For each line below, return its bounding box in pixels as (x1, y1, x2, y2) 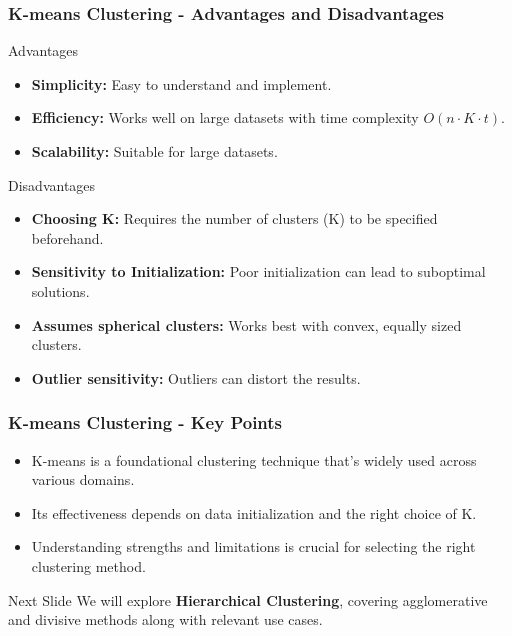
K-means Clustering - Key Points (8, 410, 283, 435)
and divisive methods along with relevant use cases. (8, 609, 323, 630)
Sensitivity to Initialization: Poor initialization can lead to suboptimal (31, 261, 486, 282)
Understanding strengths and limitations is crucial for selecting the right (31, 536, 476, 557)
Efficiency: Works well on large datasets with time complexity (31, 107, 419, 128)
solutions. (31, 280, 90, 301)
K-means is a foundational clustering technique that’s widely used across (31, 449, 477, 470)
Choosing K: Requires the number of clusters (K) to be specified (31, 208, 438, 229)
